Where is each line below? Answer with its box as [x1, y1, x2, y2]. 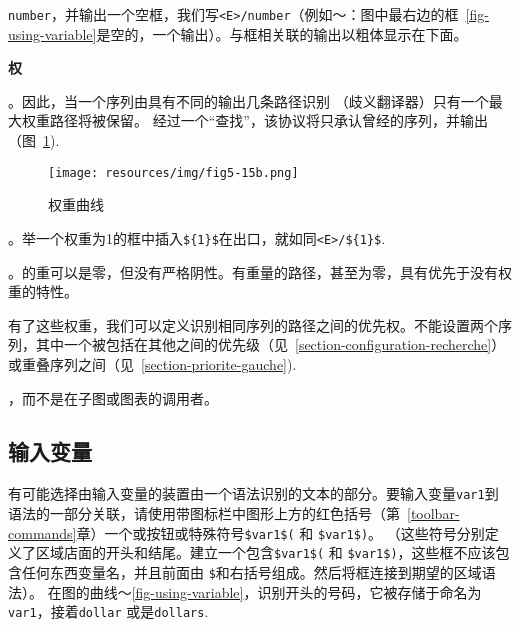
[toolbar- [407, 502, 460, 523]
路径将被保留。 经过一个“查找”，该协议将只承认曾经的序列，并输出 [49, 110, 488, 131]
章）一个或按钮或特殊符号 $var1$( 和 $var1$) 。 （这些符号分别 [76, 522, 485, 543]
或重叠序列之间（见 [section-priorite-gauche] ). [8, 353, 297, 374]
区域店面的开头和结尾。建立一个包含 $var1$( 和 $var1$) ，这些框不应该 [35, 542, 496, 563]
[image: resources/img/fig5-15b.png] [48, 165, 299, 180]
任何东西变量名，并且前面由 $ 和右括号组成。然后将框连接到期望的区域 [21, 561, 482, 582]
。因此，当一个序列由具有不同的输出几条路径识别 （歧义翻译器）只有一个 [8, 90, 489, 111]
